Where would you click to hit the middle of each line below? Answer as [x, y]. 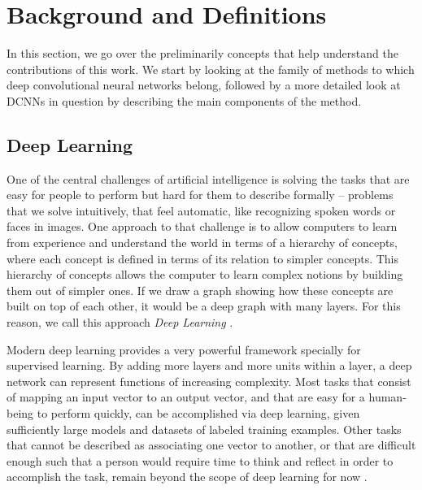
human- [387, 397]
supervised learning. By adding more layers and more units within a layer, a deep [209, 365]
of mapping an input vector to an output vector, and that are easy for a [186, 397]
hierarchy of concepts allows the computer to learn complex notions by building [205, 274]
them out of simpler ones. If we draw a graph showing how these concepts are [200, 290]
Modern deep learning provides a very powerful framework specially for [184, 349]
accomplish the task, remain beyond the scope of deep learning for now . [187, 477]
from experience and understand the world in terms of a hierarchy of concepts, [202, 243]
